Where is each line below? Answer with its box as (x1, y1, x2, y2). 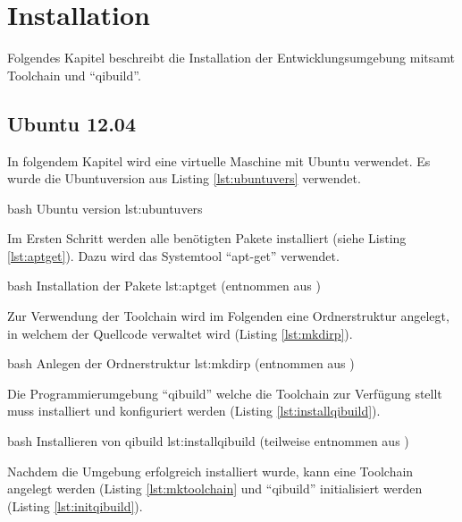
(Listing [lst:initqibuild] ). (7, 496, 143, 515)
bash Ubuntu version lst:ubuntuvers (7, 198, 203, 217)
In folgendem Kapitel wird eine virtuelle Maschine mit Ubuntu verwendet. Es (7, 151, 431, 170)
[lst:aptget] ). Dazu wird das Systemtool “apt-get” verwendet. (7, 246, 340, 265)
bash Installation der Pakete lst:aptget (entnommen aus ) (7, 276, 321, 295)
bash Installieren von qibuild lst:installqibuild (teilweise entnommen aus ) (7, 432, 409, 450)
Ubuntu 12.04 (7, 109, 137, 137)
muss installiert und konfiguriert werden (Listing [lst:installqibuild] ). (7, 401, 381, 420)
